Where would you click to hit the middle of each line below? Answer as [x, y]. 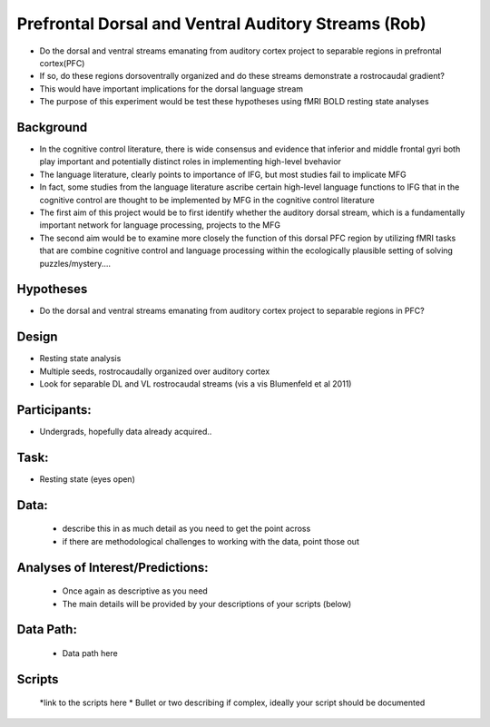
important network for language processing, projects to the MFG [160, 225]
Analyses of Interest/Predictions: [113, 567]
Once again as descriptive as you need [135, 591]
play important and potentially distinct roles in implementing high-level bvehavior [191, 162]
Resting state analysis [80, 359]
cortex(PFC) [62, 63]
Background [52, 127]
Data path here [90, 653]
